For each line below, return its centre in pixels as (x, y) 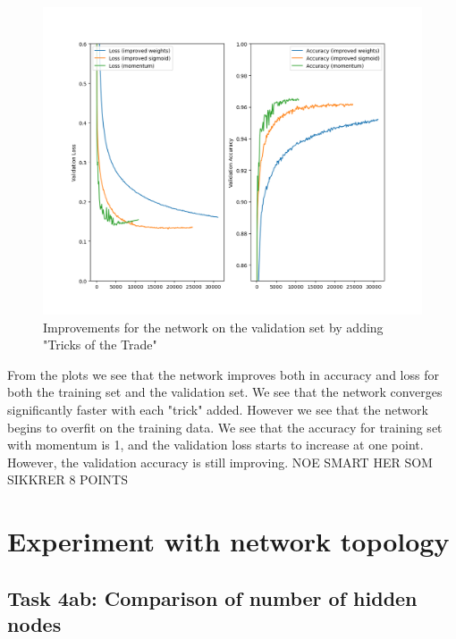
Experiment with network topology (228, 541)
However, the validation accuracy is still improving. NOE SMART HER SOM (220, 462)
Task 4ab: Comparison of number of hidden (212, 597)
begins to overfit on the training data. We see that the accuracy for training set (225, 427)
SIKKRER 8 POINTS (68, 479)
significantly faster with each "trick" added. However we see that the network (218, 410)
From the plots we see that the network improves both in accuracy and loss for (223, 374)
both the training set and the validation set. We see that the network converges (225, 392)
